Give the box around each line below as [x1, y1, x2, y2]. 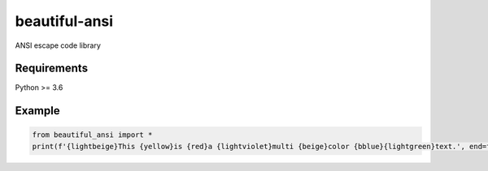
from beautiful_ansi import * [32, 130, 153, 139]
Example [15, 104, 60, 118]
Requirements [15, 62, 89, 75]
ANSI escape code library [15, 41, 102, 50]
